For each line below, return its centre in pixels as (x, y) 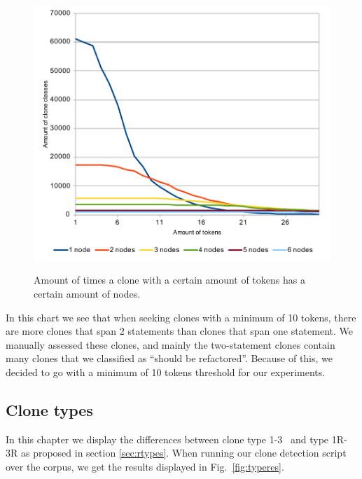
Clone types (49, 409)
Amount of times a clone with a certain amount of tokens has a (169, 280)
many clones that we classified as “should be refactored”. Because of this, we (169, 358)
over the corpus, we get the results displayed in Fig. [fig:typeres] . (145, 466)
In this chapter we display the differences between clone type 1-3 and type (167, 439)
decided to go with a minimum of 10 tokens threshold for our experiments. (166, 372)
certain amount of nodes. (87, 294)
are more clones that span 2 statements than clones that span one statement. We (179, 331)
